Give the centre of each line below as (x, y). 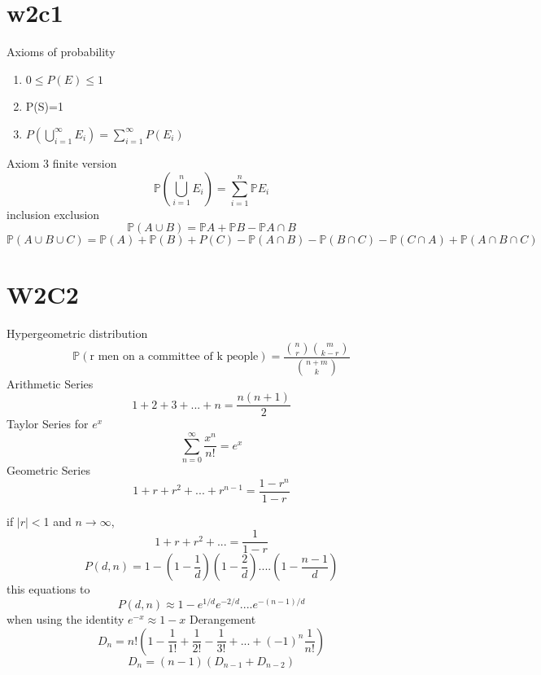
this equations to (48, 589)
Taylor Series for (48, 424)
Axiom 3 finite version (62, 162)
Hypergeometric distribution (77, 333)
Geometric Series (48, 470)
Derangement (223, 619)
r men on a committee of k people (174, 357)
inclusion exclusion (53, 214)
